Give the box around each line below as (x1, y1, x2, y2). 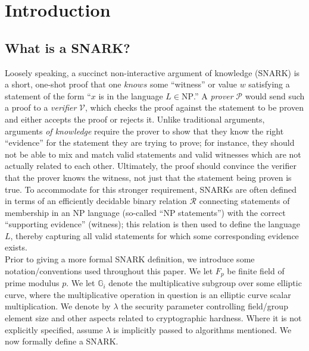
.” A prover (193, 89, 233, 102)
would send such (245, 89, 305, 102)
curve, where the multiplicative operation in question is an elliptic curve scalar (5, 288, 291, 300)
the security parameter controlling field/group (121, 300, 288, 312)
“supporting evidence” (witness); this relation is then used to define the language (5, 218, 300, 230)
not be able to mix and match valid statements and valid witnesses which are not (5, 148, 301, 160)
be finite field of (227, 264, 285, 277)
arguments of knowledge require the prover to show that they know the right (5, 124, 284, 137)
